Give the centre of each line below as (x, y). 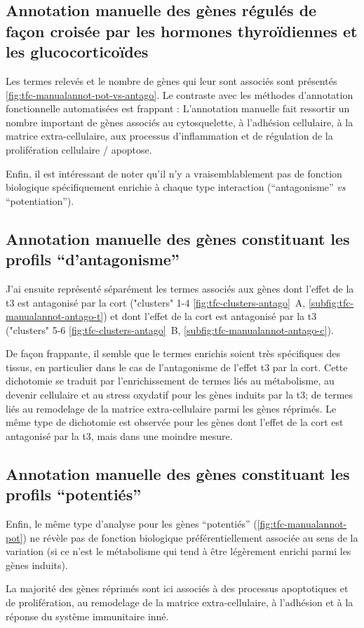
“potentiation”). (40, 200)
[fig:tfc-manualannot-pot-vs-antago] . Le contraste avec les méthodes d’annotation (180, 94)
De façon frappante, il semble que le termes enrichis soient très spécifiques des (173, 353)
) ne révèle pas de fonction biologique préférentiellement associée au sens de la (190, 537)
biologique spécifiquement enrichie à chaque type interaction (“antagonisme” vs (176, 187)
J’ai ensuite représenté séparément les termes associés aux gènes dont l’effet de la (180, 288)
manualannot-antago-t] (55, 316)
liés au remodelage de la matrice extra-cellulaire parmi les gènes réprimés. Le (171, 408)
